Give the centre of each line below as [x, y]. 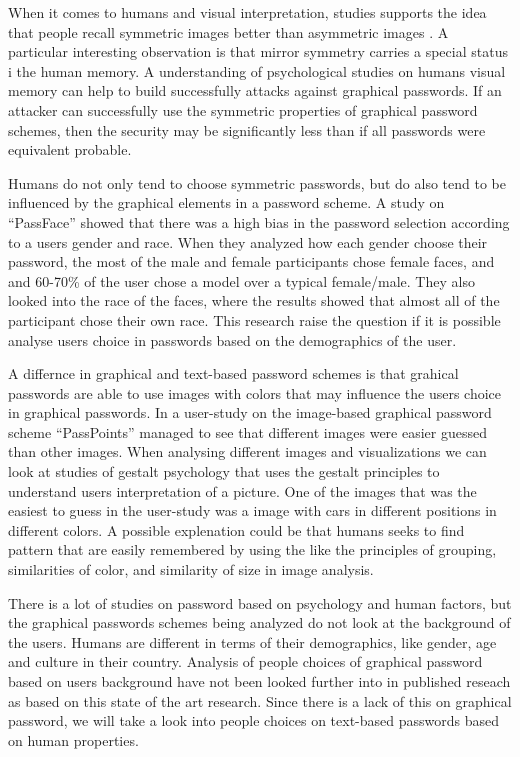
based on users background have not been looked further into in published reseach [259, 681]
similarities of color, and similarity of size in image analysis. [191, 569]
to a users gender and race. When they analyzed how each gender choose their [248, 241]
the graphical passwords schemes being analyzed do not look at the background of [259, 622]
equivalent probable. [70, 149]
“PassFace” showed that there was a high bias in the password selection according [259, 221]
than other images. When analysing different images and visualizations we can [247, 451]
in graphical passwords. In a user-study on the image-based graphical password [250, 412]
